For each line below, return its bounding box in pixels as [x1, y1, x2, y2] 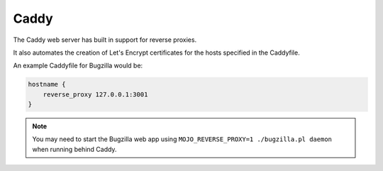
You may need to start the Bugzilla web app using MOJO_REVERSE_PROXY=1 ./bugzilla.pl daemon [32, 135, 333, 143]
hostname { [28, 80, 66, 89]
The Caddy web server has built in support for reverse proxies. [13, 35, 197, 44]
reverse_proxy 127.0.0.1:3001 [43, 90, 148, 99]
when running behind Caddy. [32, 145, 117, 153]
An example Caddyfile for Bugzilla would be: [13, 61, 143, 70]
